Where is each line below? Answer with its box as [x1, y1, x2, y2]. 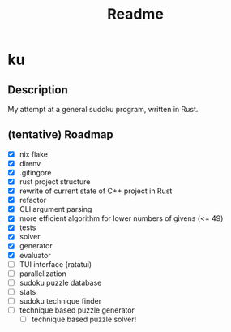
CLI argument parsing [19, 205, 92, 214]
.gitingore [19, 167, 52, 177]
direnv [19, 158, 41, 168]
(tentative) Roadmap [7, 127, 114, 142]
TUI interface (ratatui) [19, 259, 92, 269]
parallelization [19, 269, 66, 278]
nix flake [19, 149, 48, 159]
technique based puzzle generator [19, 305, 135, 315]
